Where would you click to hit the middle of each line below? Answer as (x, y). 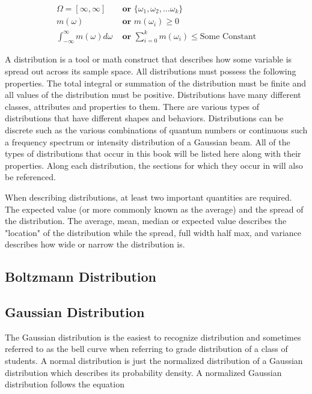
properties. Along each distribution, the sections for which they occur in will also (154, 165)
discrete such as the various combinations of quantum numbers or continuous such (156, 129)
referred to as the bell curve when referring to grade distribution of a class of (146, 349)
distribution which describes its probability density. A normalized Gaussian (143, 372)
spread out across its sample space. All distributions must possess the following (151, 71)
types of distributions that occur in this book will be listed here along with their (153, 153)
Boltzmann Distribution (81, 277)
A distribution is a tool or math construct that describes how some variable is (148, 59)
